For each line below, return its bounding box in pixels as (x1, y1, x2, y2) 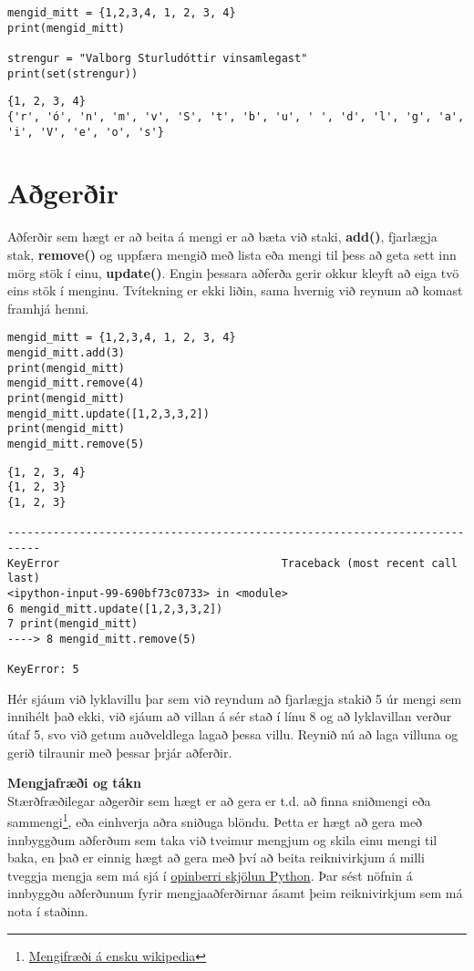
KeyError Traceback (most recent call (7, 556, 458, 570)
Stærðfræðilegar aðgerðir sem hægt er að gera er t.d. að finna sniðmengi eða (7, 790, 431, 810)
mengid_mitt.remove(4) (7, 377, 145, 390)
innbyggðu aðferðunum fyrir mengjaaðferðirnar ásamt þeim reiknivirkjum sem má (7, 883, 463, 903)
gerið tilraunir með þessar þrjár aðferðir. (7, 742, 232, 761)
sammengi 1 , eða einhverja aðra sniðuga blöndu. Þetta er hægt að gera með (7, 810, 423, 831)
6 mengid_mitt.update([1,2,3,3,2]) (7, 602, 223, 615)
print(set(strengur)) (7, 67, 139, 80)
